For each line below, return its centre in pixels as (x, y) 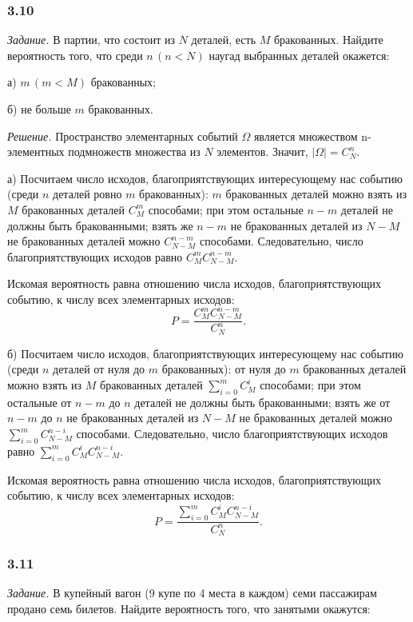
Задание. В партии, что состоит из (91, 40)
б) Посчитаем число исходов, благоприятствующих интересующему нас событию (205, 353)
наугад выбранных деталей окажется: (299, 55)
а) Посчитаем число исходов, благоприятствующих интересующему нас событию (205, 178)
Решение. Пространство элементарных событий (123, 136)
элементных (36, 152)
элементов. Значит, (262, 152)
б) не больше (39, 109)
